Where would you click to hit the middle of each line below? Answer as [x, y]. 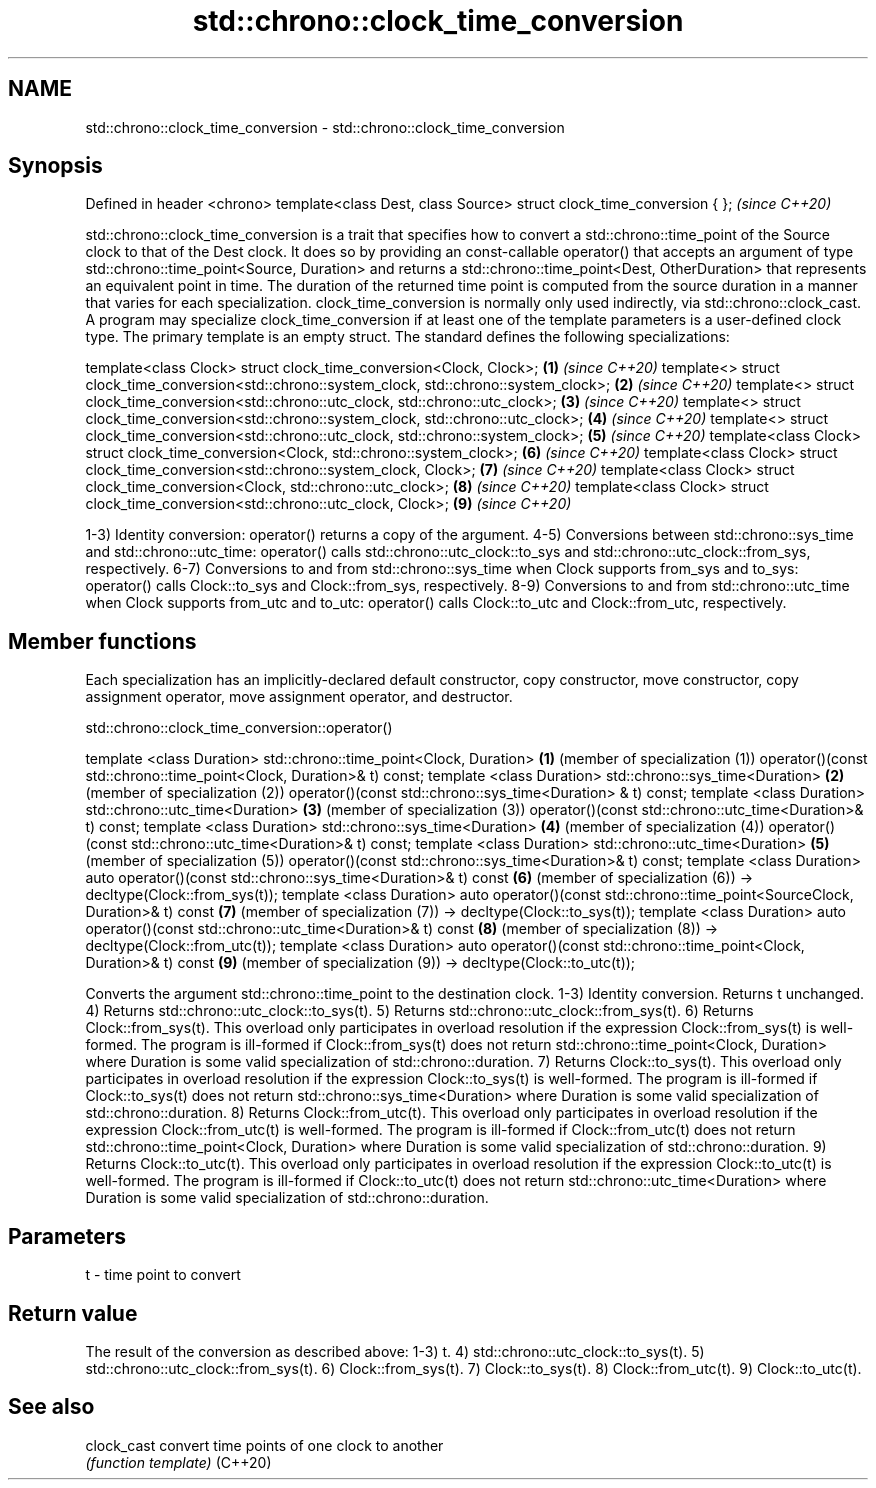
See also [51, 1407]
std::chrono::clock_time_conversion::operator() [239, 728]
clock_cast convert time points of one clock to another [264, 1445]
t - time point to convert [163, 1275]
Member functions [102, 641]
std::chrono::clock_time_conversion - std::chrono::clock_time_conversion [325, 127]
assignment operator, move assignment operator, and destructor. [299, 697]
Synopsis [55, 166]
